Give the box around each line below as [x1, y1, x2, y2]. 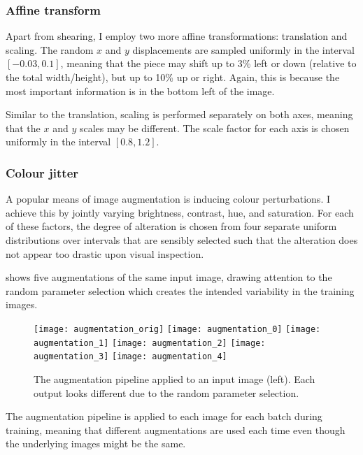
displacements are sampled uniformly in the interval [132, 42, 355, 57]
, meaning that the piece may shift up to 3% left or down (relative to [60, 56, 357, 71]
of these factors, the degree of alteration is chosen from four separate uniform [6, 219, 337, 233]
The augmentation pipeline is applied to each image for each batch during [6, 409, 322, 424]
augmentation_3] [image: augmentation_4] [34, 352, 227, 362]
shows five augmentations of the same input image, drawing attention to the [6, 270, 332, 284]
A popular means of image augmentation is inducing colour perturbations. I [6, 192, 330, 206]
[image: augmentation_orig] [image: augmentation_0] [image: [34, 324, 321, 334]
